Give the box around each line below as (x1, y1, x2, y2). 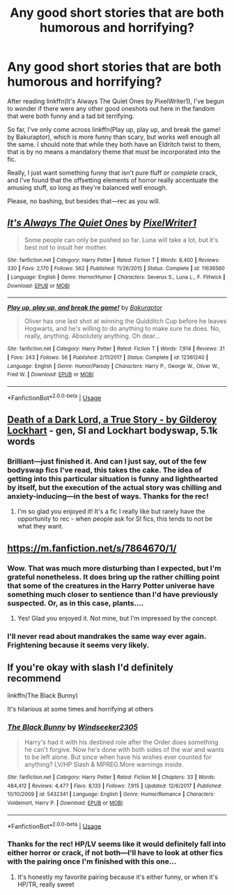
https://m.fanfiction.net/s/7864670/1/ (7, 542, 177, 554)
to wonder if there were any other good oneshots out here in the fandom (7, 104, 215, 112)
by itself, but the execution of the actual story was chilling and (7, 482, 222, 492)
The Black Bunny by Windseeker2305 (7, 722, 138, 732)
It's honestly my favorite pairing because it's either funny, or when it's (17, 873, 218, 881)
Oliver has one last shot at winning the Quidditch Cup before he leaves (24, 317, 227, 325)
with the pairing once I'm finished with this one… (7, 857, 177, 866)
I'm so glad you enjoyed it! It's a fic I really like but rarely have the (17, 508, 205, 516)
